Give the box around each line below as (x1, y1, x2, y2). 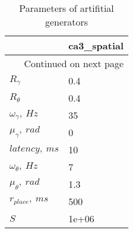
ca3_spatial (68, 39, 124, 52)
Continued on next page (24, 56, 124, 70)
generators (45, 15, 88, 29)
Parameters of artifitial (19, 1, 114, 15)
